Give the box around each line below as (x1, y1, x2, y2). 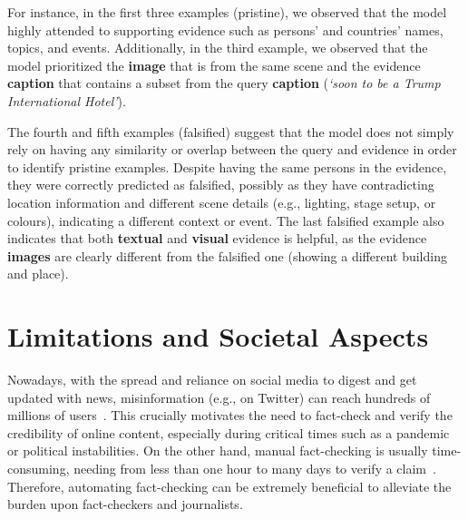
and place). (7, 264, 69, 283)
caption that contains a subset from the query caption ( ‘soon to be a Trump (7, 73, 441, 93)
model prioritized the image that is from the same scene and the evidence (7, 55, 421, 74)
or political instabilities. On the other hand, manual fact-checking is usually (7, 441, 428, 460)
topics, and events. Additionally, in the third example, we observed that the (7, 38, 428, 57)
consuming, (7, 459, 70, 477)
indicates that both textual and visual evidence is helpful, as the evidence (7, 229, 427, 248)
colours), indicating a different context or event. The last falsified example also (7, 211, 444, 230)
